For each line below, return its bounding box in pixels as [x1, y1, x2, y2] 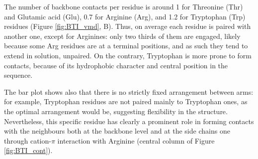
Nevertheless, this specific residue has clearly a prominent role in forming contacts [4, 116, 254, 126]
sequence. [4, 70, 33, 80]
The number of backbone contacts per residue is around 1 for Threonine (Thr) [4, 1, 243, 11]
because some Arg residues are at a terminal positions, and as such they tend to [4, 40, 248, 51]
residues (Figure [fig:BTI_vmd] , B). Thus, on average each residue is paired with [4, 21, 251, 31]
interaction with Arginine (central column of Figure [57, 135, 215, 146]
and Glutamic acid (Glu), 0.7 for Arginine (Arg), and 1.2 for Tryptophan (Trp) [4, 11, 246, 21]
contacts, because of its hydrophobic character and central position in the [4, 60, 228, 70]
